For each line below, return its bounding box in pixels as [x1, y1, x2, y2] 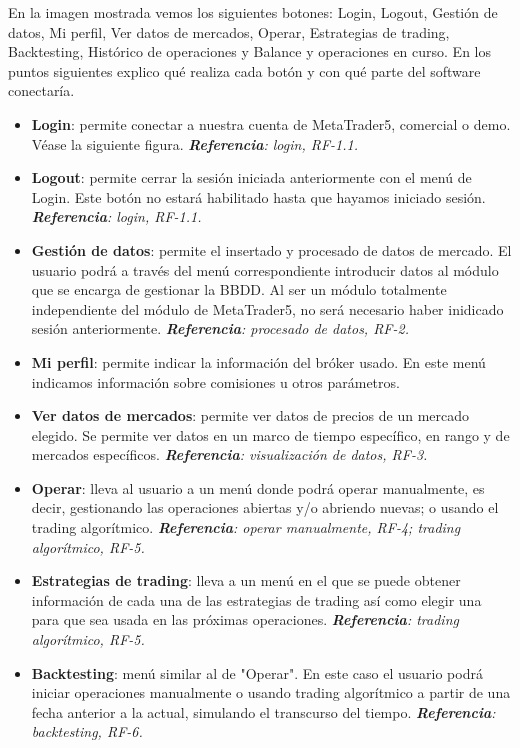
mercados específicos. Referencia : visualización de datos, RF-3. [31, 444, 428, 465]
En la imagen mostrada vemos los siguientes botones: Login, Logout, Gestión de [8, 2, 498, 22]
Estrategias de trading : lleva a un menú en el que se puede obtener [31, 570, 461, 591]
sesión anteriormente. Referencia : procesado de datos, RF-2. [31, 318, 409, 339]
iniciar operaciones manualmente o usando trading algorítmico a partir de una [31, 682, 511, 703]
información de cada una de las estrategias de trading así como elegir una [31, 589, 482, 610]
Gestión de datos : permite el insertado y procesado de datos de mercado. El [31, 239, 512, 260]
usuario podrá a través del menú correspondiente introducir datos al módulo [31, 259, 499, 280]
